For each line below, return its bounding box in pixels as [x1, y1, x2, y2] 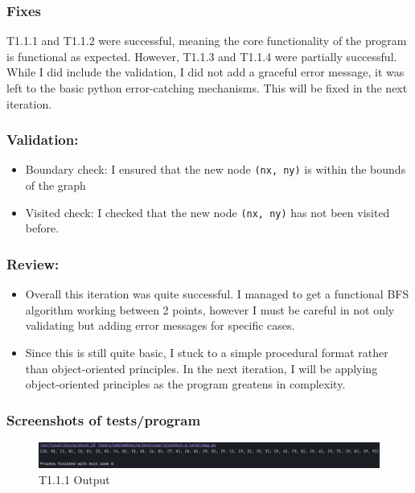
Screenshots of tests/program [6, 409, 201, 429]
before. [25, 220, 60, 236]
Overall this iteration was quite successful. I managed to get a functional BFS [25, 286, 409, 302]
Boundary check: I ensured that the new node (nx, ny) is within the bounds [25, 161, 406, 178]
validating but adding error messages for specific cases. [25, 317, 295, 334]
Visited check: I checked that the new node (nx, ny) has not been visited [25, 203, 390, 220]
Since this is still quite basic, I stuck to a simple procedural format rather [25, 343, 388, 360]
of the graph [25, 177, 86, 194]
